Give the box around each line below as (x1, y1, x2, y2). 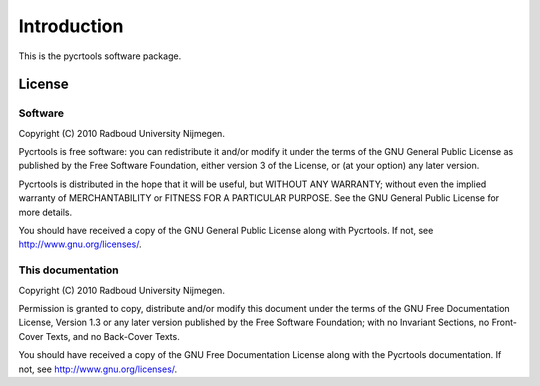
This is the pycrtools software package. (18, 50, 182, 62)
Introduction (18, 15, 124, 37)
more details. (18, 206, 73, 218)
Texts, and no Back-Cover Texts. (45, 330, 180, 342)
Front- (491, 316, 517, 329)
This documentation (18, 263, 119, 277)
